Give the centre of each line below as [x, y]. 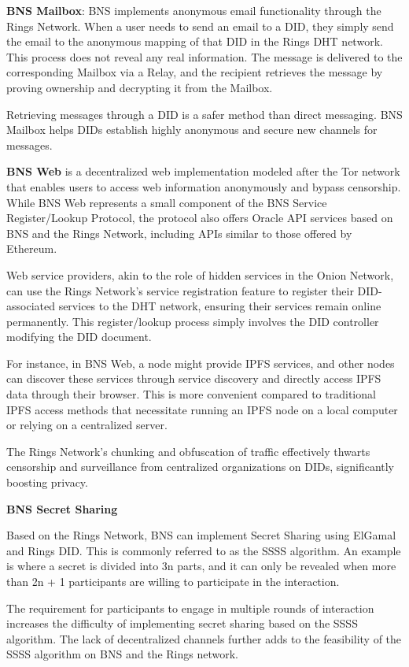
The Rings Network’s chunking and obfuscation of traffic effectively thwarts [188, 451]
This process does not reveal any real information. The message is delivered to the [204, 56]
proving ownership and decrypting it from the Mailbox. [140, 87]
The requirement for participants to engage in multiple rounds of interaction [190, 608]
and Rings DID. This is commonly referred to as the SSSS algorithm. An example [204, 550]
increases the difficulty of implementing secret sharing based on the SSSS [182, 623]
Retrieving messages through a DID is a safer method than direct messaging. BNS [204, 114]
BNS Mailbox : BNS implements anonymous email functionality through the [194, 10]
